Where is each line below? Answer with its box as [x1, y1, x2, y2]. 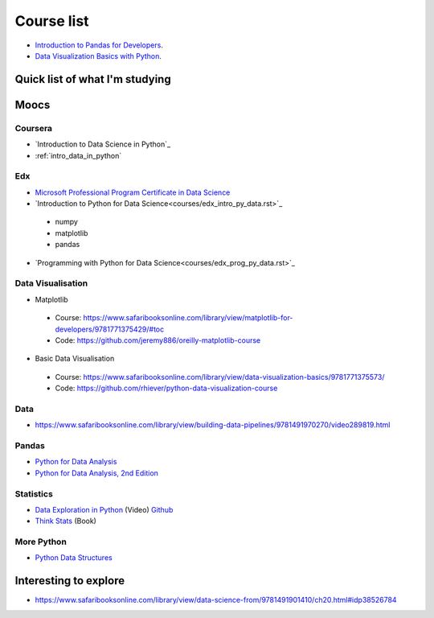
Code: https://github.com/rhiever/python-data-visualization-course [55, 383, 278, 393]
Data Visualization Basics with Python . [35, 51, 162, 60]
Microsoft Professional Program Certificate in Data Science [35, 187, 231, 197]
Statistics [14, 488, 54, 499]
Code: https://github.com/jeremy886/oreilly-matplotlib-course [55, 335, 261, 345]
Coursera [14, 122, 52, 134]
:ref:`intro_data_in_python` [35, 150, 122, 160]
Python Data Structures [35, 553, 113, 562]
